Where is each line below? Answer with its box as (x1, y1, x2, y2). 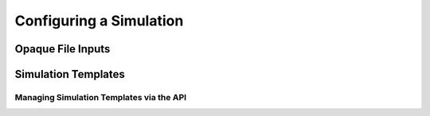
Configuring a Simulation (14, 12, 184, 29)
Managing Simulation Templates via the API (14, 91, 187, 102)
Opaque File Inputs (14, 42, 111, 56)
